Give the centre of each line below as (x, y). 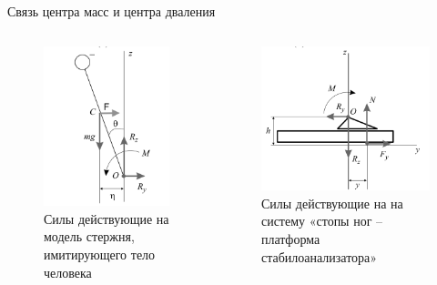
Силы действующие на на (332, 203)
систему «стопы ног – (322, 221)
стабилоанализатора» (319, 256)
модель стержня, (89, 236)
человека (68, 272)
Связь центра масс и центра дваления (112, 11)
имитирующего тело (100, 254)
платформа (290, 238)
